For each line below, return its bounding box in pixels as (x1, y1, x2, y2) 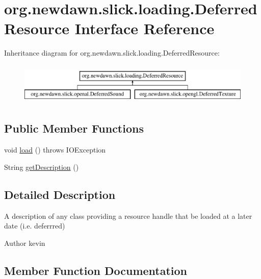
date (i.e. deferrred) (4, 220, 65, 231)
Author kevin (4, 237, 45, 248)
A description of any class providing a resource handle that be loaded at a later (4, 210, 252, 221)
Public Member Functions (4, 120, 144, 136)
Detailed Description (4, 186, 116, 202)
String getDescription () (4, 161, 79, 172)
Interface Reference (74, 18, 215, 39)
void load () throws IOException (4, 144, 106, 155)
